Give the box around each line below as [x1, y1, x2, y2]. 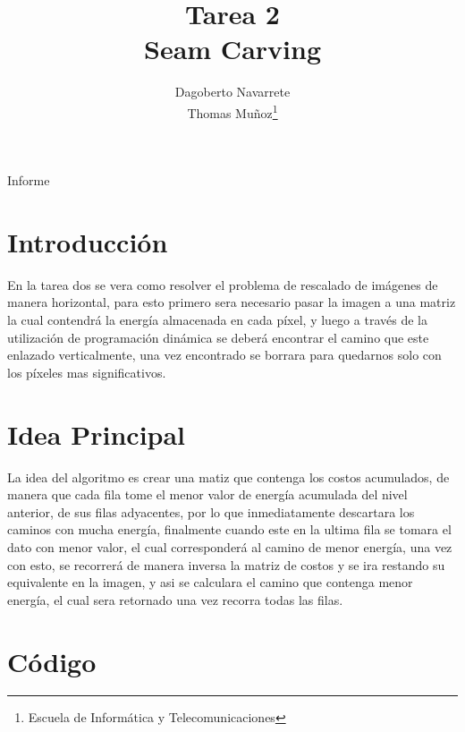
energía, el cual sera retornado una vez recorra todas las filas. [7, 590, 343, 609]
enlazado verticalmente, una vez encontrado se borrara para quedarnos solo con [7, 345, 442, 364]
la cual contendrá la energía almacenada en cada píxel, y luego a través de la [7, 311, 427, 329]
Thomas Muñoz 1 [187, 100, 278, 122]
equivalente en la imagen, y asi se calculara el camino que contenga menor [7, 573, 413, 592]
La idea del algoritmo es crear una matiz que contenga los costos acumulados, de [7, 467, 450, 486]
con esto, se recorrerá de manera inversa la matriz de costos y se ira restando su [7, 555, 445, 574]
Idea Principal [7, 415, 186, 452]
